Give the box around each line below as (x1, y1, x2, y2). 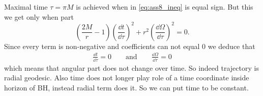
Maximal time (4, 2, 48, 12)
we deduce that (208, 40, 255, 51)
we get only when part (4, 11, 74, 22)
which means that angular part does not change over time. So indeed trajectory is (4, 62, 259, 73)
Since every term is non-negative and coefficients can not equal (4, 40, 200, 51)
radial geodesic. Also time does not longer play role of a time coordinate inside (4, 72, 249, 83)
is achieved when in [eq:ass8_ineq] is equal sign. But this (76, 2, 253, 12)
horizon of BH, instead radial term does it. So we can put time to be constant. (4, 82, 249, 92)
